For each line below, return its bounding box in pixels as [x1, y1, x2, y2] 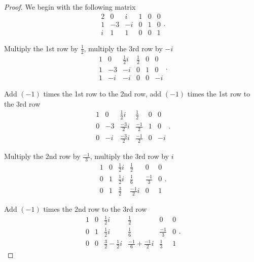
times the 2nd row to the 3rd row [43, 204, 147, 214]
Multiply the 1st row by [4, 43, 78, 53]
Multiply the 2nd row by [4, 151, 81, 161]
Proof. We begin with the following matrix [4, 2, 136, 12]
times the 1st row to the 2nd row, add [43, 88, 162, 99]
